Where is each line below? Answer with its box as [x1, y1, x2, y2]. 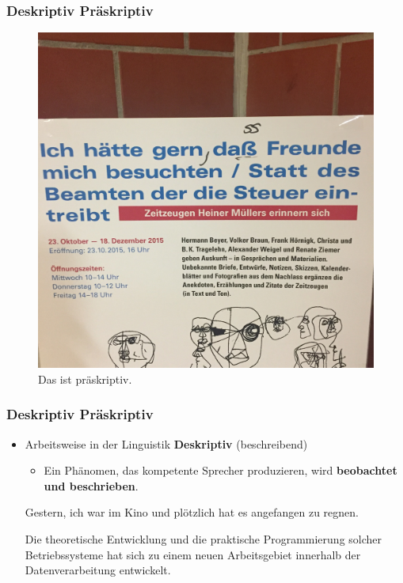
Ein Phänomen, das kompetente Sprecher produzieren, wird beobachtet [44, 462, 397, 479]
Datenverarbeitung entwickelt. [25, 562, 171, 578]
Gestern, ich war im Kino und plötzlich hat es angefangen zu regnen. [25, 504, 359, 521]
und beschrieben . [44, 477, 139, 494]
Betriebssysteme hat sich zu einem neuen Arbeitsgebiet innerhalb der [25, 546, 361, 562]
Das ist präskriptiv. [38, 370, 132, 387]
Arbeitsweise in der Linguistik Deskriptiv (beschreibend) [25, 435, 308, 452]
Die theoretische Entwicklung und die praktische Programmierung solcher [25, 531, 382, 547]
